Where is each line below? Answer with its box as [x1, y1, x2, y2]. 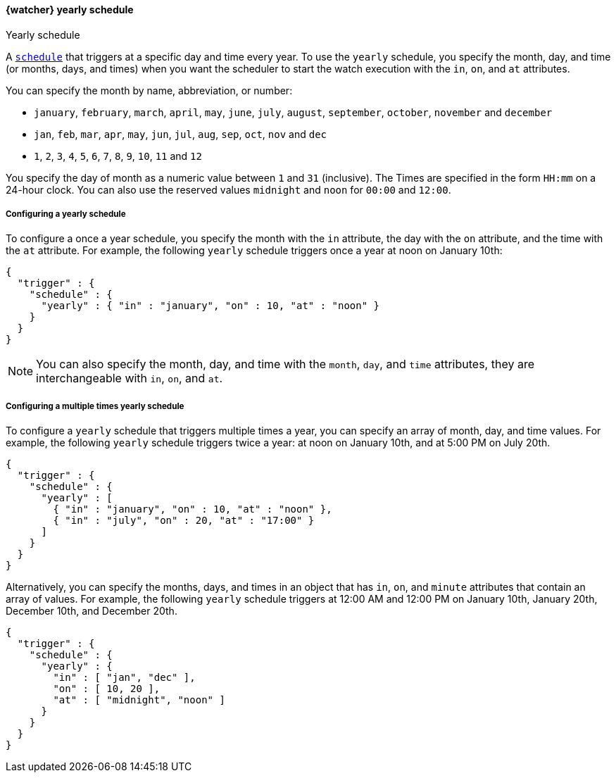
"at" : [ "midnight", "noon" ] [53, 694, 225, 706]
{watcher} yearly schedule [6, 4, 134, 15]
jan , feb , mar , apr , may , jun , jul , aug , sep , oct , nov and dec [34, 127, 327, 140]
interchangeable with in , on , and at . [36, 371, 223, 386]
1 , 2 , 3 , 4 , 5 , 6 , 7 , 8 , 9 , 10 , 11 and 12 [34, 149, 202, 162]
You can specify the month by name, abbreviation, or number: [6, 84, 293, 96]
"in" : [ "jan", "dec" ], [53, 672, 196, 684]
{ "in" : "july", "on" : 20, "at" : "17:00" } [53, 515, 315, 527]
